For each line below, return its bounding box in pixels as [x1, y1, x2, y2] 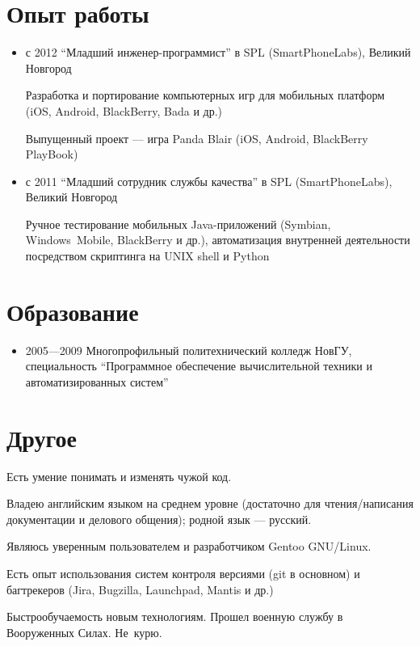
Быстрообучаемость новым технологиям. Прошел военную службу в [6, 608, 343, 625]
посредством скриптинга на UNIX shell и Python [25, 247, 270, 264]
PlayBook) [25, 146, 78, 163]
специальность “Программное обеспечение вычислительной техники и [25, 357, 372, 374]
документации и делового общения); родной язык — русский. [6, 510, 312, 527]
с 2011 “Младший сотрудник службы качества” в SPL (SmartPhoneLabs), [25, 172, 393, 189]
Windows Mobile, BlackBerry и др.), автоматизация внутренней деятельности [25, 231, 410, 248]
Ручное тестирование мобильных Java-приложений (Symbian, [25, 215, 331, 232]
